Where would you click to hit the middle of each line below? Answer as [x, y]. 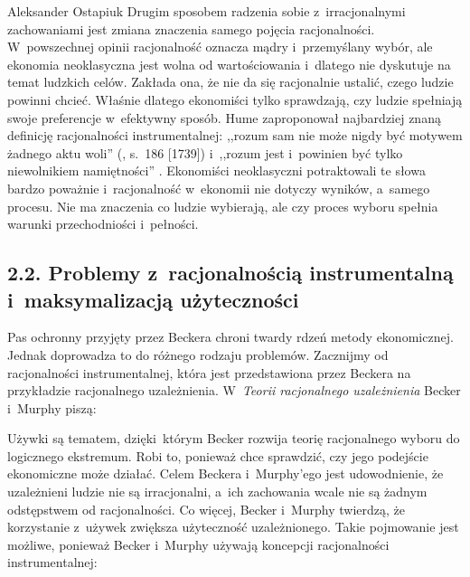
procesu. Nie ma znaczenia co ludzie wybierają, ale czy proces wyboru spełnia [223, 206]
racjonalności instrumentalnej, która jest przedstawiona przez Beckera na [209, 372]
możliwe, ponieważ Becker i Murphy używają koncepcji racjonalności [198, 544]
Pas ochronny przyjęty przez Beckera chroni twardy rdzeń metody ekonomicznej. [230, 337]
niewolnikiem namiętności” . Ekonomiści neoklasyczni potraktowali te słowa [216, 170]
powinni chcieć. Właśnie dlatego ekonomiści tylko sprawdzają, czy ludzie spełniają [235, 99]
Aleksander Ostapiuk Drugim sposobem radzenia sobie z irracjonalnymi [207, 11]
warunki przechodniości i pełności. [103, 224]
